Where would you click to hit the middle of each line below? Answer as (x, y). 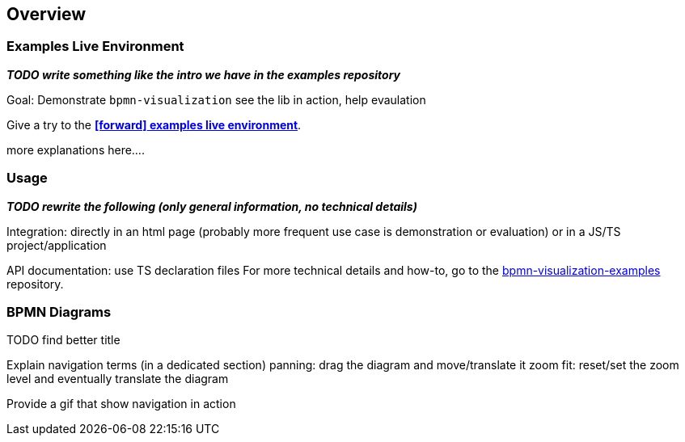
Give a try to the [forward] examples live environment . (154, 124)
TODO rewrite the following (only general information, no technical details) (212, 206)
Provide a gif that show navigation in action (121, 404)
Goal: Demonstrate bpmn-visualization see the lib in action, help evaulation (216, 99)
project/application (57, 245)
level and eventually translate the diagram (118, 379)
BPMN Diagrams (59, 312)
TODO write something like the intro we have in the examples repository (204, 74)
